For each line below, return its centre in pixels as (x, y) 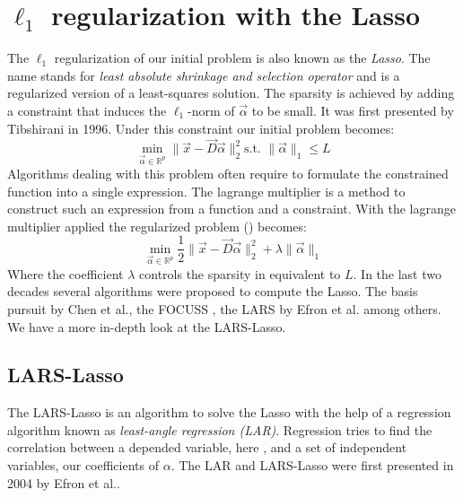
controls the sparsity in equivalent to (240, 273)
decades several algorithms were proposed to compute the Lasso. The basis (213, 291)
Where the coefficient (66, 273)
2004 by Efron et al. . (64, 482)
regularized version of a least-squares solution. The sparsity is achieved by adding (231, 93)
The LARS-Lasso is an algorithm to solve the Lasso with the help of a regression (229, 412)
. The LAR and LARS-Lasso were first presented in (312, 465)
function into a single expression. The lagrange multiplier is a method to (206, 191)
